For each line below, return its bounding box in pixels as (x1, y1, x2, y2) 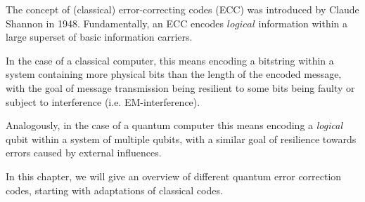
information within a (258, 15, 348, 30)
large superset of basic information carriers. (6, 29, 193, 44)
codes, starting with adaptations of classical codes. (6, 182, 223, 197)
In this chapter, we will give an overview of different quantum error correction (6, 168, 342, 183)
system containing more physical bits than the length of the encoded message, (6, 67, 342, 81)
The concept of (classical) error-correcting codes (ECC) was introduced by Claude (6, 2, 359, 16)
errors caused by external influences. (6, 145, 162, 160)
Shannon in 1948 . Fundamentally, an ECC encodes (6, 15, 224, 30)
